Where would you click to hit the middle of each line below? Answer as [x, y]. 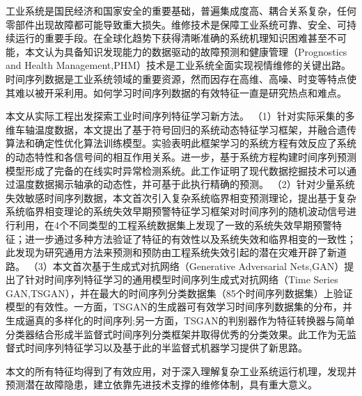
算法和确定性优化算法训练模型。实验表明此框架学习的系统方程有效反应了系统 [181, 143]
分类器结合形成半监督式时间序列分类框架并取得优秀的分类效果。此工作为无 [176, 334]
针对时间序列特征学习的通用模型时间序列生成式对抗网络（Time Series [181, 279]
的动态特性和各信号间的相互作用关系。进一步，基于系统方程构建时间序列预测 [181, 156]
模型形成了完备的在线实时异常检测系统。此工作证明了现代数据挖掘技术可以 [176, 170]
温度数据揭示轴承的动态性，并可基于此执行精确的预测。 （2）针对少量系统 [185, 184]
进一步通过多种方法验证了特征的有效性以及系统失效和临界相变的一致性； [190, 238]
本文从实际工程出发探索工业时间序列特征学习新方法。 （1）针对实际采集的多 [180, 116]
